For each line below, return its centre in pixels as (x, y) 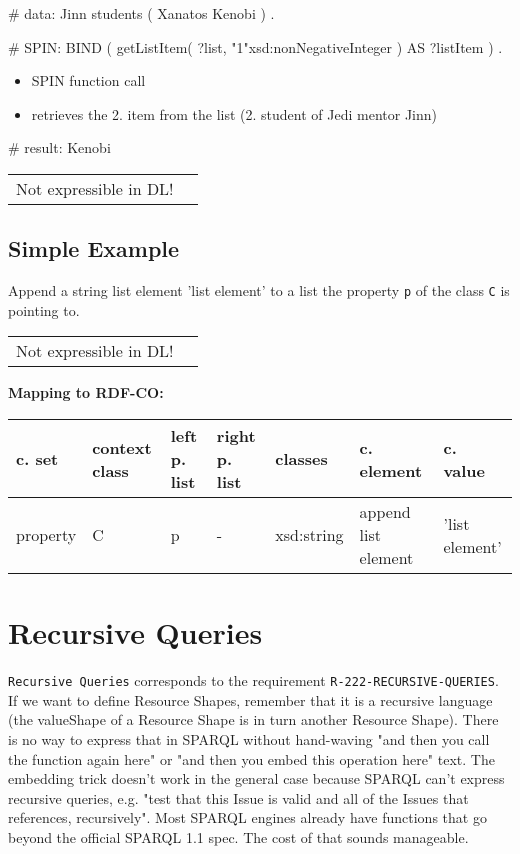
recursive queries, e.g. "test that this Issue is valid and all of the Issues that (238, 797)
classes (301, 459)
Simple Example (94, 248)
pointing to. (44, 309)
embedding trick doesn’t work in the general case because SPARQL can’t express (256, 778)
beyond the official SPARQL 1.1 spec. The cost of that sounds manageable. (238, 836)
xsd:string (309, 535)
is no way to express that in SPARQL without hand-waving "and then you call (249, 738)
